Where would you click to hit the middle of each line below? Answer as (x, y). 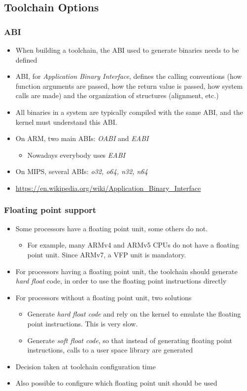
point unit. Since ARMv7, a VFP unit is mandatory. (107, 254)
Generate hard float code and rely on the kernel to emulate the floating (134, 314)
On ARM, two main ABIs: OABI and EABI (82, 138)
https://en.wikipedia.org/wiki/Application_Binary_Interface (108, 188)
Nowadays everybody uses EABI (76, 155)
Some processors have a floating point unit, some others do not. (112, 228)
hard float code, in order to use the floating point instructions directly (121, 281)
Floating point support (50, 210)
